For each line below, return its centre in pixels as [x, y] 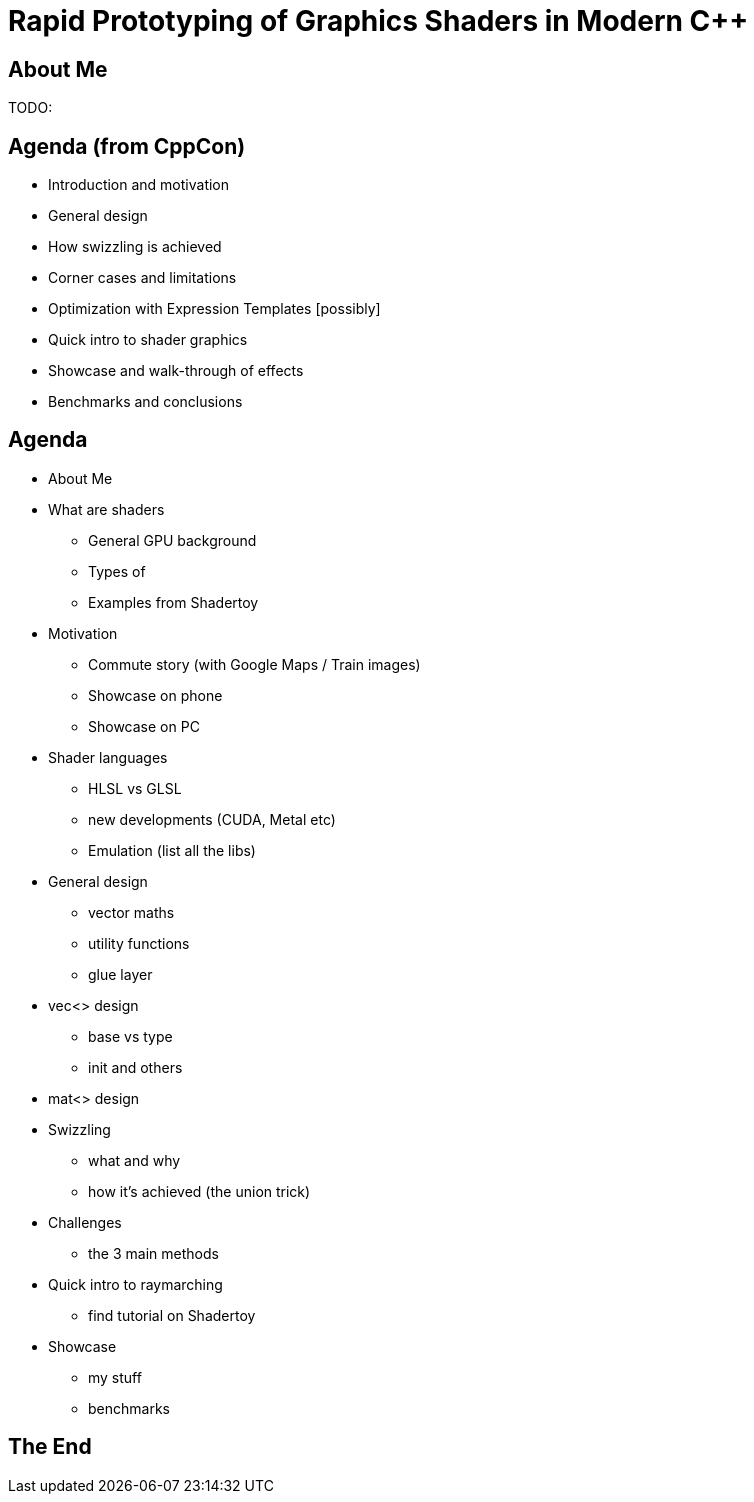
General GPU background [172, 540]
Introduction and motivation [139, 185]
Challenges [85, 1222]
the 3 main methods [153, 1253]
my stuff [115, 1377]
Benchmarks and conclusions [145, 402]
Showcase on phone [155, 695]
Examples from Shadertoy [173, 602]
